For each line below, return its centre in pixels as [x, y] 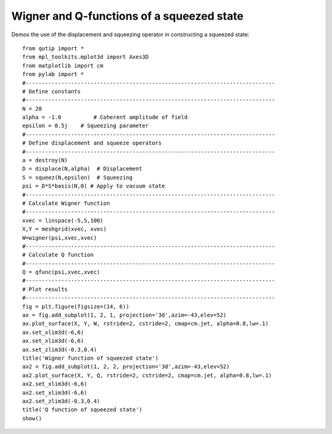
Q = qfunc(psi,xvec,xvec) [61, 272]
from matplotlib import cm [63, 65]
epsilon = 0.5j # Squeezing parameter [85, 126]
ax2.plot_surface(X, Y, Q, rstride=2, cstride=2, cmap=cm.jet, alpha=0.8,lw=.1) [147, 375]
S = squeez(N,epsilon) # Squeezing [77, 177]
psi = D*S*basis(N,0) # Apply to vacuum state [94, 186]
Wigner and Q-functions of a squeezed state [128, 16]
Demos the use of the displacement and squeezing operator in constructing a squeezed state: [130, 34]
